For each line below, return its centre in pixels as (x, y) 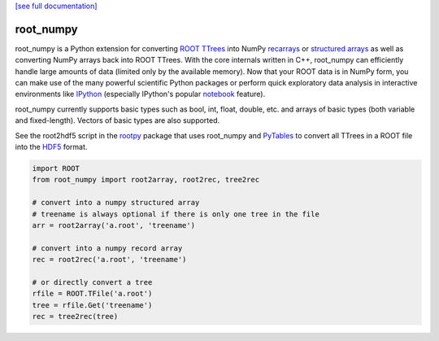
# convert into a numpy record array (107, 248)
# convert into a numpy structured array (116, 203)
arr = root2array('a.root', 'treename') (113, 225)
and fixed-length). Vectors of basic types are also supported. (117, 120)
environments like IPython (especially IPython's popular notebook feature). (140, 94)
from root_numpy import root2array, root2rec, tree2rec (146, 180)
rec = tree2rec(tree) (75, 317)
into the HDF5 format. (51, 147)
